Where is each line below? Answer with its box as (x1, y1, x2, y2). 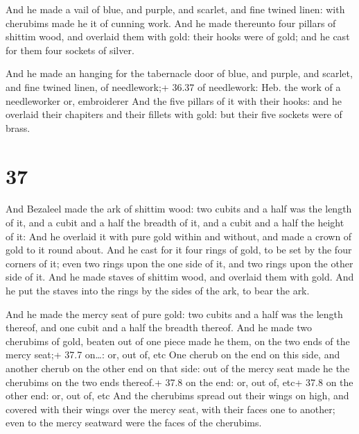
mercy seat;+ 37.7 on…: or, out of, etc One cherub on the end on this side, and (6, 347, 340, 362)
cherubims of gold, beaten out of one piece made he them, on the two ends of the (6, 333, 350, 348)
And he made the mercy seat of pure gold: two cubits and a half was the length (6, 306, 343, 321)
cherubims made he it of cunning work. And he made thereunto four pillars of (6, 15, 336, 30)
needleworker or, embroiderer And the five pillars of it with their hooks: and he (6, 93, 342, 108)
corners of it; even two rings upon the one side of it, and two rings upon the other (6, 256, 353, 270)
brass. (6, 120, 30, 135)
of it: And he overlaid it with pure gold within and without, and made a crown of (6, 228, 352, 243)
